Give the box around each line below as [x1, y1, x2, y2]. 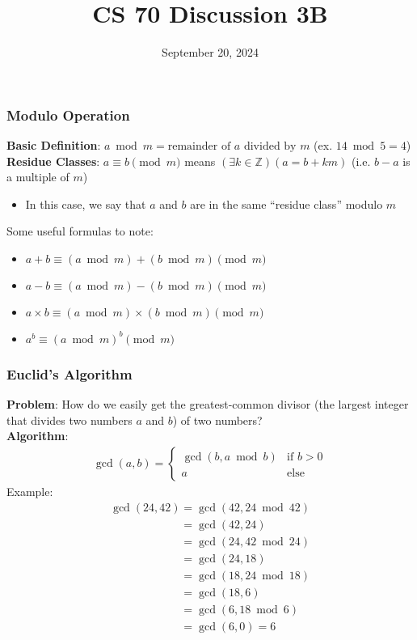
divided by [243, 141, 297, 153]
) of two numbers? [172, 411, 263, 428]
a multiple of [6, 168, 69, 185]
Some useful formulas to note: [6, 223, 154, 239]
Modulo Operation [6, 104, 130, 125]
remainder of [167, 141, 231, 153]
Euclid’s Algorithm [6, 363, 133, 384]
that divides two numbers [6, 411, 133, 428]
